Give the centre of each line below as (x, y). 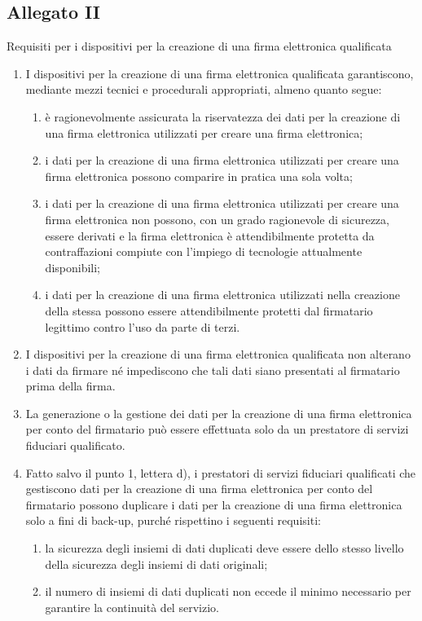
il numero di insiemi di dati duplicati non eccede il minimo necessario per (228, 591)
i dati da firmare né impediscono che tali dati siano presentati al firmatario (213, 370)
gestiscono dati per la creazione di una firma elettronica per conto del (199, 489)
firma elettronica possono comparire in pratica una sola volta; (199, 176)
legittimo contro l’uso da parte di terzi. (143, 326)
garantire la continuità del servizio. (132, 607)
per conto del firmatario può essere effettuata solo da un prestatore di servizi (217, 429)
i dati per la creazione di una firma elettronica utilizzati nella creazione (222, 295)
